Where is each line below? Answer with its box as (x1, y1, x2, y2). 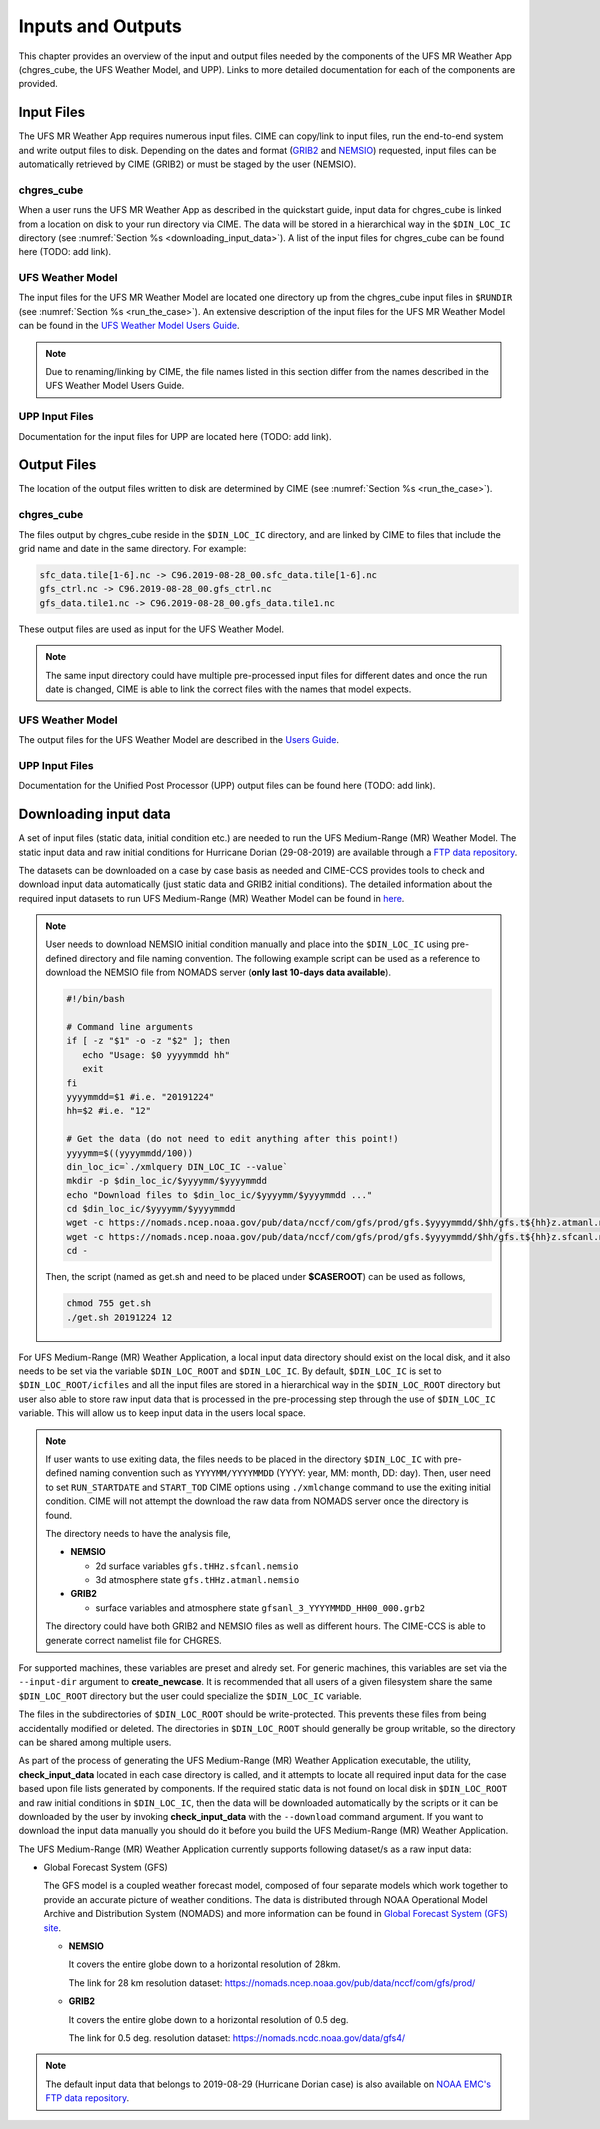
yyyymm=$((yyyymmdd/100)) (66, 1147, 194, 1159)
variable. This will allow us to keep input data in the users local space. (18, 1407, 306, 1419)
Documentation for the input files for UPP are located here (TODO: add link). (18, 430, 332, 442)
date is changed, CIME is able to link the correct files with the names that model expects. (45, 683, 412, 695)
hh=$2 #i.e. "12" (66, 1105, 152, 1117)
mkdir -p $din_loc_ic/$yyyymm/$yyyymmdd (66, 1175, 267, 1187)
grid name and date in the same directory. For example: (18, 543, 247, 554)
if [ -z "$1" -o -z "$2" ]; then (66, 1035, 230, 1047)
